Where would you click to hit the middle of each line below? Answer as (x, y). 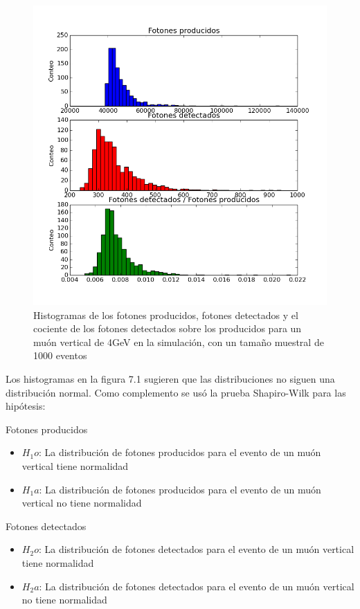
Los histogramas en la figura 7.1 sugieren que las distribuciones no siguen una (170, 378)
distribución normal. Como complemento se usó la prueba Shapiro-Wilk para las (176, 392)
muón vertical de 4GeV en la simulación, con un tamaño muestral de (179, 342)
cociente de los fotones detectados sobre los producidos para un (168, 328)
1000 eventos (60, 355)
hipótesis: (26, 406)
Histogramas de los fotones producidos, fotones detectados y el (166, 315)
